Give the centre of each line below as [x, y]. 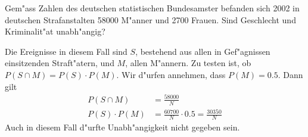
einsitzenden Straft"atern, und [60, 63]
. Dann [290, 74]
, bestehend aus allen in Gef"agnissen [203, 51]
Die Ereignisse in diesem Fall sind [66, 51]
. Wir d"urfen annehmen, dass [171, 74]
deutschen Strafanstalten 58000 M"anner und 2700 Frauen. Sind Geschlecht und [150, 19]
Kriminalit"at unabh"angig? [55, 31]
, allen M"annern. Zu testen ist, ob [188, 63]
